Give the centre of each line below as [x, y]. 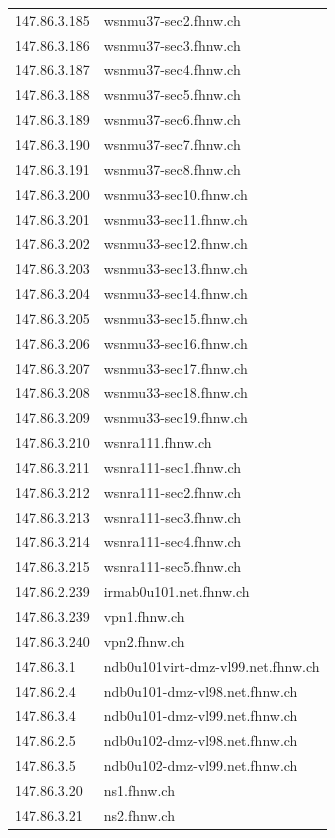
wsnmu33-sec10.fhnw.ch [175, 193]
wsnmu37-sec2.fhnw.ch [172, 19]
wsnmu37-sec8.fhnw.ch [172, 168]
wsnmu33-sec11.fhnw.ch [175, 218]
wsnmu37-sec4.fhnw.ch [172, 69]
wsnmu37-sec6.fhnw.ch [172, 119]
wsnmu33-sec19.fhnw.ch [175, 417]
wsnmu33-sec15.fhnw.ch [175, 317]
